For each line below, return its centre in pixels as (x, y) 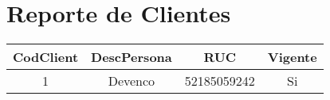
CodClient (46, 57)
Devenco (132, 81)
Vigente (292, 57)
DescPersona (132, 57)
